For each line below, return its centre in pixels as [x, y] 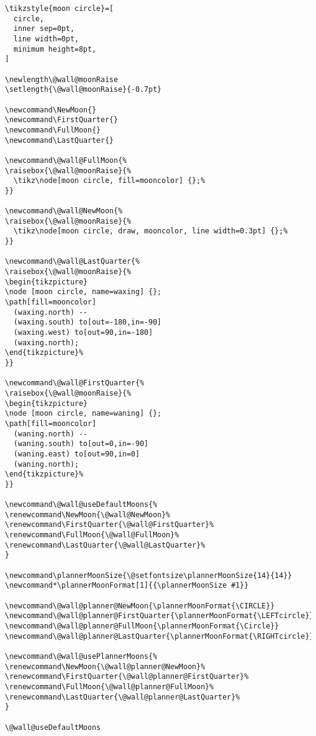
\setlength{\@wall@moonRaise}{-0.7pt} [83, 90]
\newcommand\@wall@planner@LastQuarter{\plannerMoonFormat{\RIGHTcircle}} [160, 636]
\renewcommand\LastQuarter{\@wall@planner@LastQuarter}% [122, 697]
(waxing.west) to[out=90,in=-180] [83, 332]
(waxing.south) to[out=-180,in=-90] [88, 322]
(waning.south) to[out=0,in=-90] [81, 444]
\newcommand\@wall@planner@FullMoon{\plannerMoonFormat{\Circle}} [142, 626]
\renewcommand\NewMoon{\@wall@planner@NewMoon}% [105, 666]
